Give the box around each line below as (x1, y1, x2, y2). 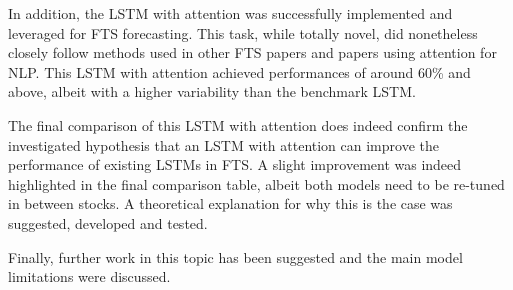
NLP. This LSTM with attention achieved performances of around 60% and (8, 61, 471, 82)
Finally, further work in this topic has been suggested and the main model (8, 246, 463, 267)
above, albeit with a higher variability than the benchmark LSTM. (8, 81, 416, 102)
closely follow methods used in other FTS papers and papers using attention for (8, 42, 497, 63)
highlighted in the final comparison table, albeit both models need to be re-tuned (8, 173, 505, 194)
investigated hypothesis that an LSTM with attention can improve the (8, 134, 439, 155)
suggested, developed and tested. (8, 212, 208, 233)
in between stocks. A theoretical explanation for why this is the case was (8, 193, 453, 214)
